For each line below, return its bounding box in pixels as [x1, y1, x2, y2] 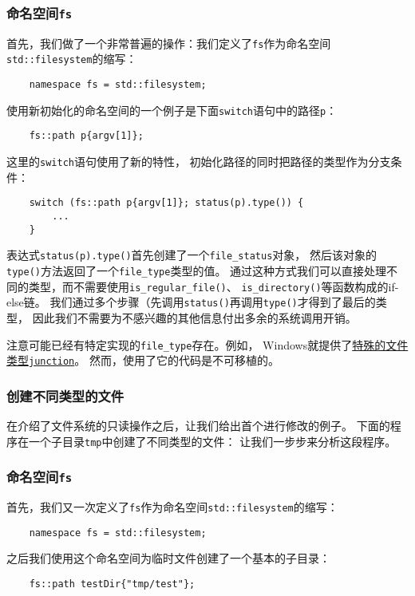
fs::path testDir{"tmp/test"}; [29, 578, 196, 590]
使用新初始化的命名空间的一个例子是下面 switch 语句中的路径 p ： [6, 101, 338, 118]
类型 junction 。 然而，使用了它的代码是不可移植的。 [6, 352, 279, 369]
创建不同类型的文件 [6, 385, 125, 405]
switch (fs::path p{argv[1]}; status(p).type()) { [29, 197, 304, 209]
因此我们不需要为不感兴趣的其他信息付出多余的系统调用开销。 [32, 309, 357, 326]
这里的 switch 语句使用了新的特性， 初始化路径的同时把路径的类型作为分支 [6, 153, 391, 170]
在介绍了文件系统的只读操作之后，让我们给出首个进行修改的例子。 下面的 [6, 417, 390, 434]
